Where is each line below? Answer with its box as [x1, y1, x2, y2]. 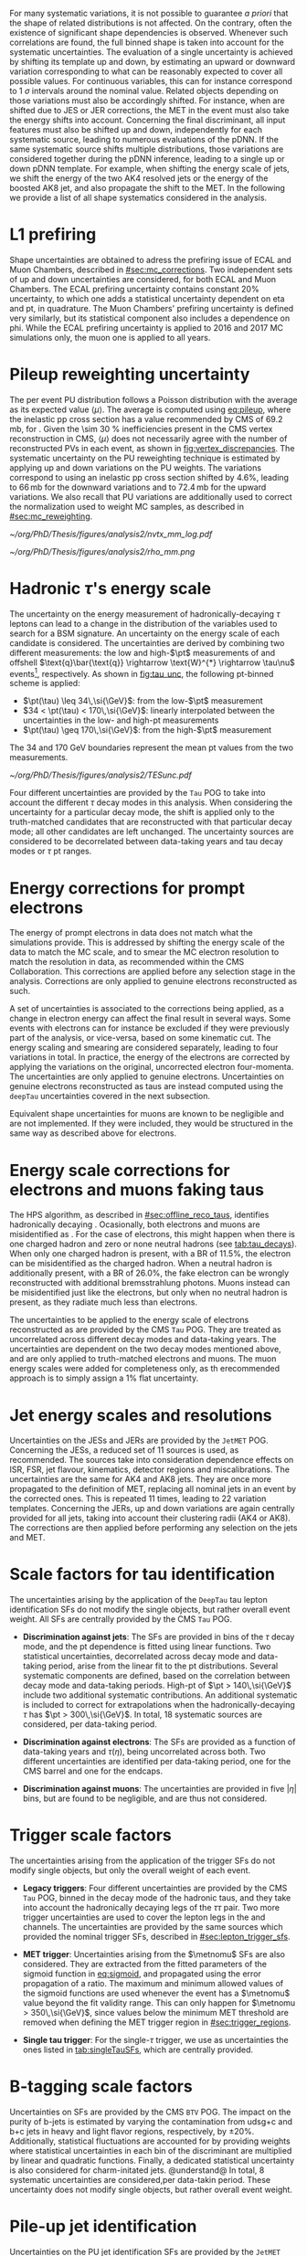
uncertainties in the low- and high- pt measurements [22, 715, 219, 726]
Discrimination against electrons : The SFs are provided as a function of [22, 1736, 296, 1748]
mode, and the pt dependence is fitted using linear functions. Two [22, 1641, 271, 1652]
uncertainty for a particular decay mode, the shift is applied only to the [9, 807, 275, 818]
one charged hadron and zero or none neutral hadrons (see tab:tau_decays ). [9, 1238, 297, 1250]
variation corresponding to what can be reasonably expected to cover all [9, 66, 283, 77]
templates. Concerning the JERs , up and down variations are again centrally [9, 1503, 295, 1514]
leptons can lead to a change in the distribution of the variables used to [9, 618, 278, 629]
